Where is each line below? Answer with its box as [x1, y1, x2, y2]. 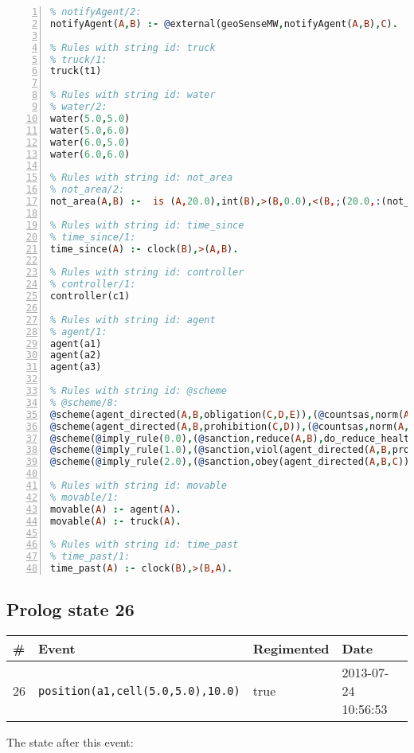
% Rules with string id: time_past [50, 539, 239, 551]
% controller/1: [50, 279, 136, 291]
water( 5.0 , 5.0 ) [50, 112, 131, 124]
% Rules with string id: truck [50, 41, 216, 53]
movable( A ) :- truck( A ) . [50, 515, 182, 527]
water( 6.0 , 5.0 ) [50, 136, 131, 148]
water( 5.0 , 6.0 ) [50, 124, 131, 136]
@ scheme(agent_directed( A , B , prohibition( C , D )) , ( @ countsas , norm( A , [50, 420, 410, 432]
